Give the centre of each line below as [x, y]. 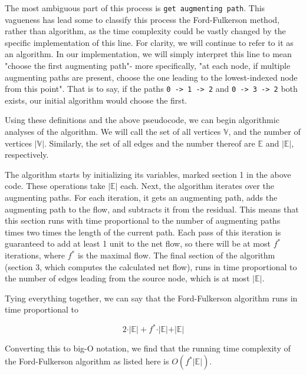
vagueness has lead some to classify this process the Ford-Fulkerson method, [142, 19]
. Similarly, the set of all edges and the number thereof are [150, 143]
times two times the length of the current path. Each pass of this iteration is [143, 232]
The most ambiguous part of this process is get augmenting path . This [135, 8]
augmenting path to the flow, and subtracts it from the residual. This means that [152, 209]
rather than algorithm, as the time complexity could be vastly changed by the [145, 31]
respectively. [27, 155]
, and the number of [264, 132]
